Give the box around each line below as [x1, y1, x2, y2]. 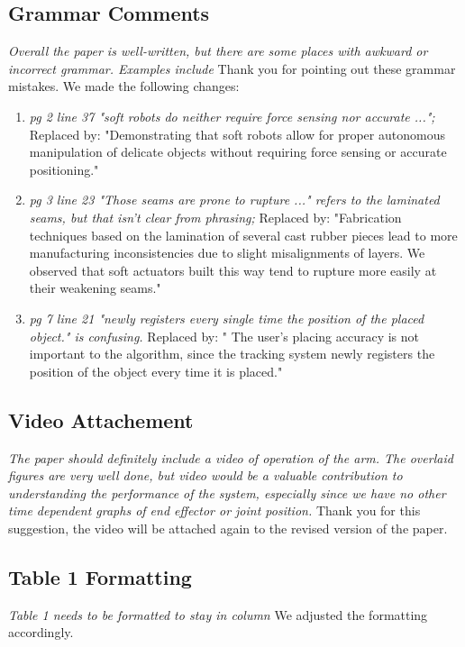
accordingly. [8, 623, 74, 642]
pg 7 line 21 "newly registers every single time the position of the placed [29, 308, 424, 327]
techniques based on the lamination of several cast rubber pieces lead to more [29, 225, 458, 244]
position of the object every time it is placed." [29, 361, 283, 380]
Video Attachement [8, 406, 194, 433]
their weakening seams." [29, 278, 161, 297]
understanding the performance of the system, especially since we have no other [8, 483, 446, 502]
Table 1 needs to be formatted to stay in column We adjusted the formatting [8, 605, 428, 624]
